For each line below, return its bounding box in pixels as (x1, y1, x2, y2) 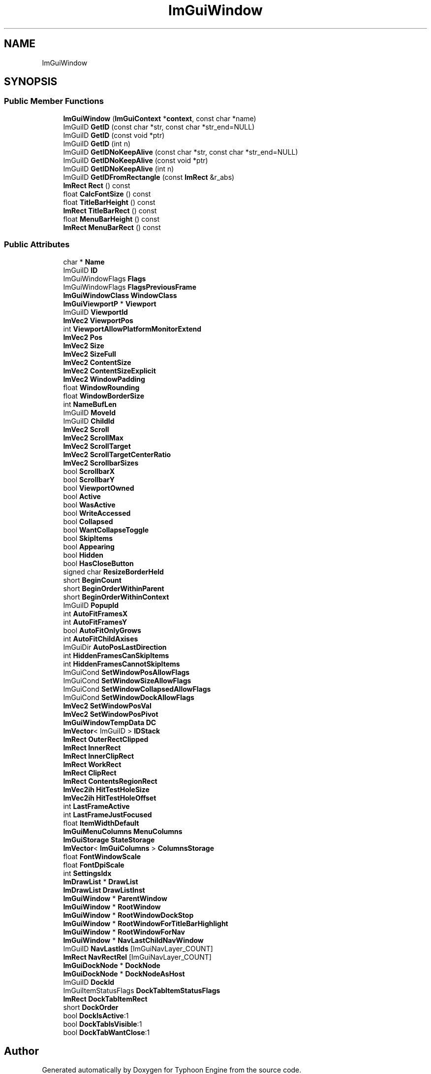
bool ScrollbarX (63, 467, 115, 475)
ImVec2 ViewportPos (63, 316, 133, 325)
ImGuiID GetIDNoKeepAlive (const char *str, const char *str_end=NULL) (63, 147, 298, 156)
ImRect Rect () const (63, 181, 130, 190)
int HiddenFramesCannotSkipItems (63, 659, 180, 668)
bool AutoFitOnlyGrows (63, 626, 141, 635)
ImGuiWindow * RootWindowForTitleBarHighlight (63, 919, 228, 928)
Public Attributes (4, 239, 70, 250)
